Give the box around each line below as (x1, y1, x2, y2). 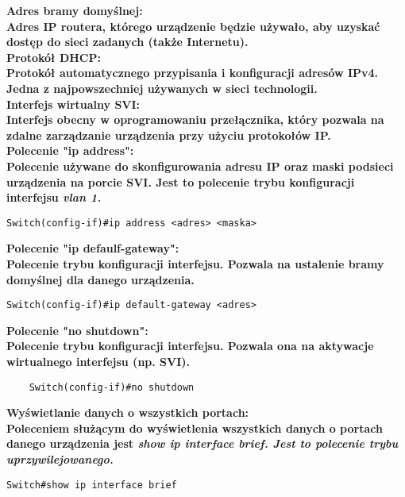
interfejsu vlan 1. (6, 189, 102, 206)
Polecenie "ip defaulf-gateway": (6, 240, 179, 256)
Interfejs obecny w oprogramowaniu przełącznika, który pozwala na (6, 111, 384, 128)
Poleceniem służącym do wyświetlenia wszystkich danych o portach (6, 419, 383, 436)
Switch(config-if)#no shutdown (29, 381, 195, 393)
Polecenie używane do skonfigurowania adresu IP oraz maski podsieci (6, 157, 394, 174)
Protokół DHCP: (6, 48, 101, 65)
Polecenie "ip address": (6, 142, 134, 159)
